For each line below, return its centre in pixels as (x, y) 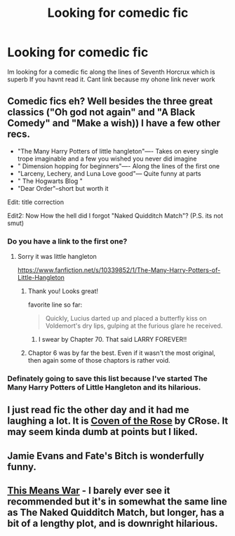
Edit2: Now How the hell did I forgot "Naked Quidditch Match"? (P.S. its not (115, 215)
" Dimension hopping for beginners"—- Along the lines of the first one (118, 166)
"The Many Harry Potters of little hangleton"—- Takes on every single (118, 151)
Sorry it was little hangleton (57, 257)
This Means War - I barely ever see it (89, 491)
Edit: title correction (36, 202)
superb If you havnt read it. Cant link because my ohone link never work (111, 79)
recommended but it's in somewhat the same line (117, 502)
